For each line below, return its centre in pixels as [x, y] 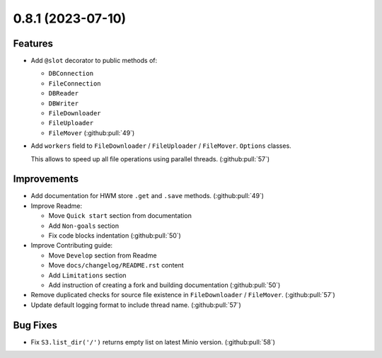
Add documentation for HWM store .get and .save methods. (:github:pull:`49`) [147, 196]
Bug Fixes [35, 325]
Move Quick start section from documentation [120, 216]
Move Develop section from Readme [103, 255]
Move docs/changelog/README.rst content [116, 265]
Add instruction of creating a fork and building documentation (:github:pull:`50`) [164, 285]
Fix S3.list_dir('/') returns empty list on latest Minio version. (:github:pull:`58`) [153, 342]
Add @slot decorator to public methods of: [94, 61]
